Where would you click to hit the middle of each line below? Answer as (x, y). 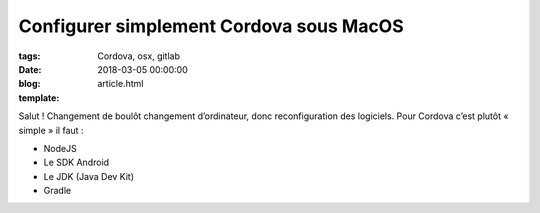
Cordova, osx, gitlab (138, 56)
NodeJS (60, 148)
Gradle (57, 191)
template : (39, 97)
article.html (120, 84)
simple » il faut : (51, 130)
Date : (30, 69)
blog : (29, 84)
